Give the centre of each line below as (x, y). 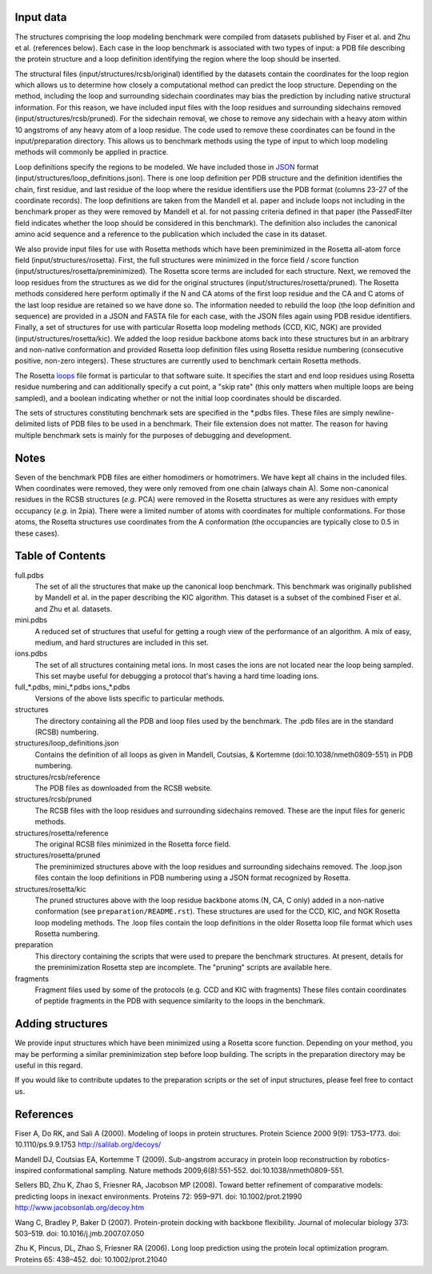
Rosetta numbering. (67, 934)
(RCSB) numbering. (67, 732)
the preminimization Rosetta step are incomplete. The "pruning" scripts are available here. (183, 967)
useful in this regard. (49, 1066)
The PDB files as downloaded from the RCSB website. (124, 788)
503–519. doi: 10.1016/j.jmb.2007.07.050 (80, 1233)
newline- (380, 413)
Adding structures (61, 1024)
